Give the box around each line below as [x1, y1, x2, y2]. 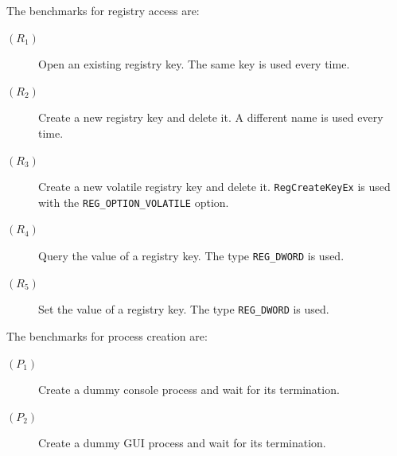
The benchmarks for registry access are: [6, 2, 200, 18]
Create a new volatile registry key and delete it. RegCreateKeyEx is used [38, 178, 391, 195]
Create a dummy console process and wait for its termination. [38, 381, 340, 398]
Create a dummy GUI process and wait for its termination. [38, 435, 326, 451]
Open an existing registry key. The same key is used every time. [38, 56, 350, 72]
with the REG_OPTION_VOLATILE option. [38, 193, 229, 210]
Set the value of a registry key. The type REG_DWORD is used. [38, 301, 329, 318]
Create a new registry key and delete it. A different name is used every [38, 109, 383, 126]
